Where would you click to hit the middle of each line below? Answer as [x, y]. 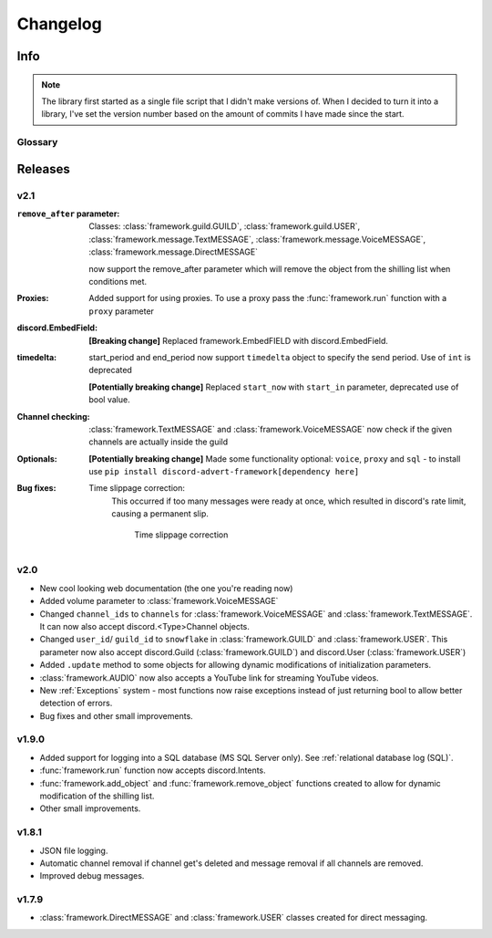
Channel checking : [53, 416]
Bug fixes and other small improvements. [116, 715]
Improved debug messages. [92, 876]
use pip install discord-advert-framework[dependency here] [224, 472]
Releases [43, 169]
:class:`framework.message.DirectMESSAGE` [174, 252]
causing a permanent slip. [160, 514]
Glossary [37, 142]
